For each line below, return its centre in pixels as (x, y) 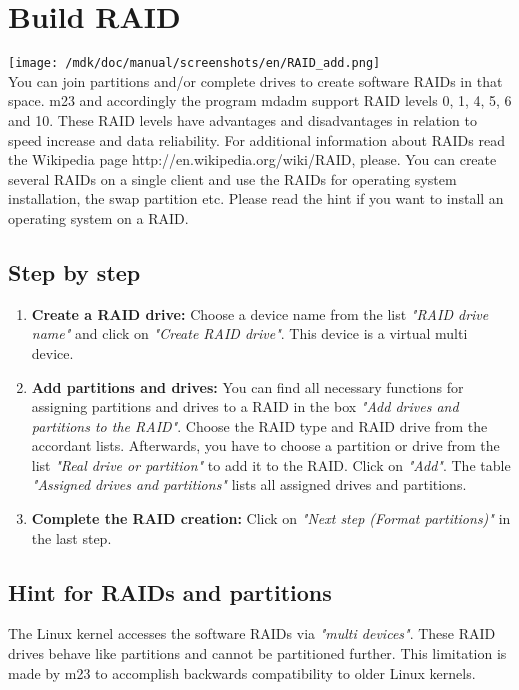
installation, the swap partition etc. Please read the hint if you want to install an (256, 198)
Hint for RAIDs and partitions (170, 591)
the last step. (71, 537)
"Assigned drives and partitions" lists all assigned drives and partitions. (249, 484)
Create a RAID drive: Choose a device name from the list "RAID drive (260, 313)
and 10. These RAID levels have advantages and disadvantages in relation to (242, 119)
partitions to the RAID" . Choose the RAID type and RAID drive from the (259, 425)
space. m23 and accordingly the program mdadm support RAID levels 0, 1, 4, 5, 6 (260, 100)
